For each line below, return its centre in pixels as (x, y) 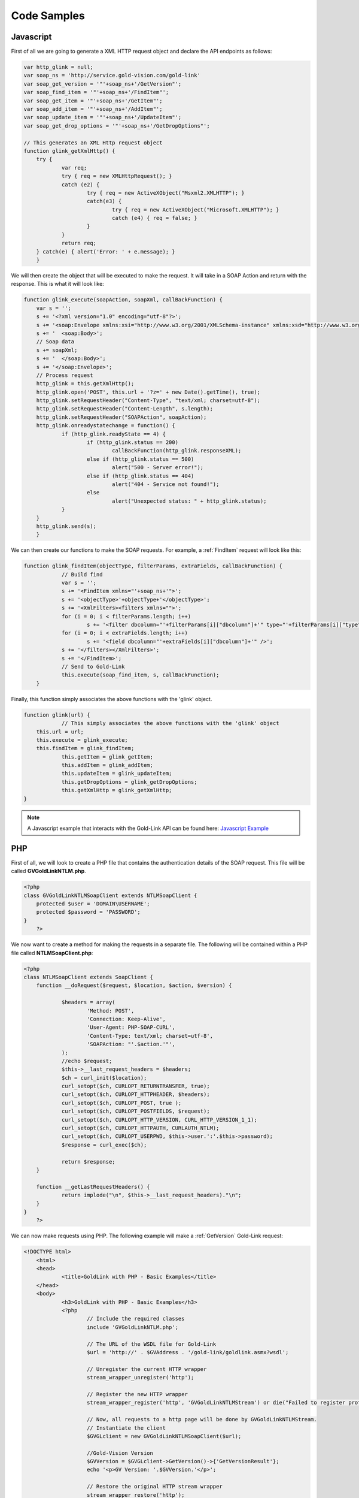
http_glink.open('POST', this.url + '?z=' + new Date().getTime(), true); (148, 392)
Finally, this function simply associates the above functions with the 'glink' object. (112, 699)
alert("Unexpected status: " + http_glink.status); (189, 501)
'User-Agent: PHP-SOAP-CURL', (131, 1027)
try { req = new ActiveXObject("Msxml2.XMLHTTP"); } (166, 193)
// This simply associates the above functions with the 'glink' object (170, 723)
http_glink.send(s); (66, 526)
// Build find (82, 574)
